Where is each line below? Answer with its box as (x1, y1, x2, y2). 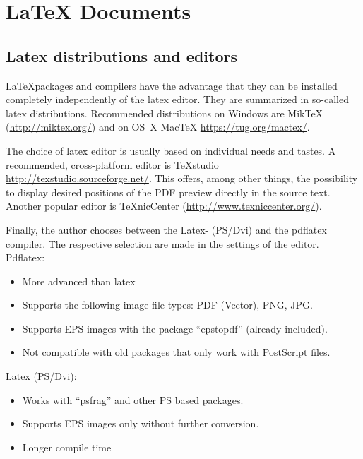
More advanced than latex (22, 273, 136, 288)
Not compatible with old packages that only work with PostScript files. (22, 345, 331, 359)
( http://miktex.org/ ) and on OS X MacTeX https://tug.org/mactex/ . (6, 119, 310, 134)
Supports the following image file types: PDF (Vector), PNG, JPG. (22, 297, 313, 312)
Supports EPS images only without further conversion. (22, 416, 259, 431)
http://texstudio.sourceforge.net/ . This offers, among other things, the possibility (6, 171, 358, 186)
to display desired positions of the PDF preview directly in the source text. (6, 184, 331, 199)
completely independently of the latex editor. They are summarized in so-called (6, 92, 349, 107)
